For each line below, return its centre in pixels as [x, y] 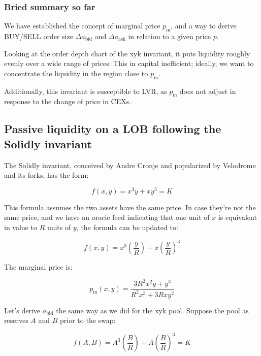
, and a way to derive [204, 26]
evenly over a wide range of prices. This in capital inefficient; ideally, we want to [129, 63]
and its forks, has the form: [46, 175]
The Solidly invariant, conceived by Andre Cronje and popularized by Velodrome [130, 165]
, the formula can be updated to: [127, 227]
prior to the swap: [88, 320]
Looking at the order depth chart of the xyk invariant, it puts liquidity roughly [127, 53]
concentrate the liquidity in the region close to [76, 73]
